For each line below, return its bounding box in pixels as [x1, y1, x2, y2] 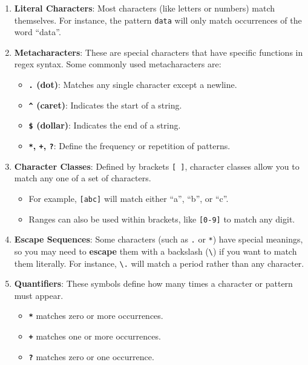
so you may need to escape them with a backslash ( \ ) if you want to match [14, 244, 297, 257]
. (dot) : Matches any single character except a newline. [28, 78, 237, 91]
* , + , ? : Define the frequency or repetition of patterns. [28, 139, 231, 152]
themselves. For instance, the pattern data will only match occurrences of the [14, 13, 302, 26]
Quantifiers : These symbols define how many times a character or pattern [14, 277, 293, 290]
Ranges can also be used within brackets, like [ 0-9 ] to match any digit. [28, 212, 295, 225]
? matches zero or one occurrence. [28, 350, 154, 363]
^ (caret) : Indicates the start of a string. [28, 98, 182, 111]
